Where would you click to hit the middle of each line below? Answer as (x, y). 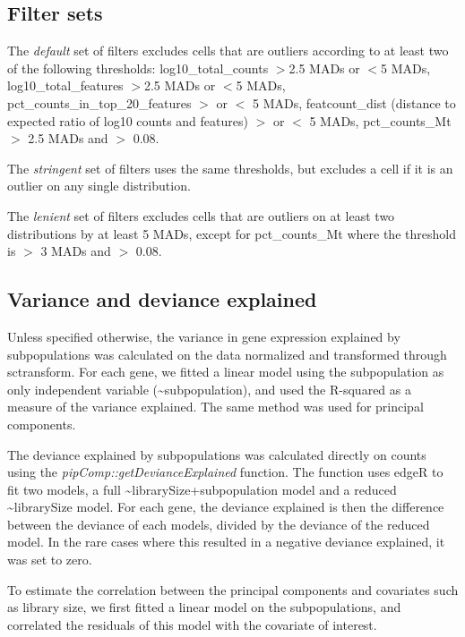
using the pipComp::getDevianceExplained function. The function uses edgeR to (225, 472)
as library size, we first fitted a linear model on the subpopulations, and (204, 607)
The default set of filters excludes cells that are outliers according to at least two (228, 51)
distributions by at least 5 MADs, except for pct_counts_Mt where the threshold (232, 233)
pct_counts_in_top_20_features (99, 102)
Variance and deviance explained (162, 299)
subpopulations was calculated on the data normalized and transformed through (227, 354)
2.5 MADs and (68, 138)
